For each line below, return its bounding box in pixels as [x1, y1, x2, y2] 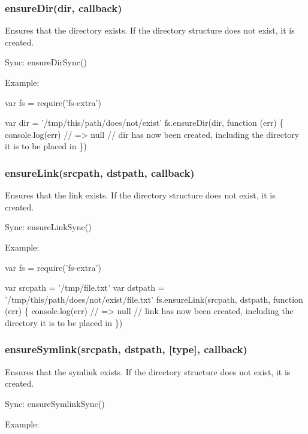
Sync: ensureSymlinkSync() [5, 397, 105, 409]
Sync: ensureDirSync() [5, 56, 87, 68]
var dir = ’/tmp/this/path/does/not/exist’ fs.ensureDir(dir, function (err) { [5, 116, 284, 129]
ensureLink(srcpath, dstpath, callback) [5, 165, 195, 180]
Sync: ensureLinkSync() [5, 221, 92, 233]
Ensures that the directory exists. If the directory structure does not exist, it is [5, 24, 295, 37]
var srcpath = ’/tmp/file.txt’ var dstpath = [5, 281, 165, 294]
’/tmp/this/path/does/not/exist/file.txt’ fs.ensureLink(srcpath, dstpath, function [5, 293, 303, 305]
